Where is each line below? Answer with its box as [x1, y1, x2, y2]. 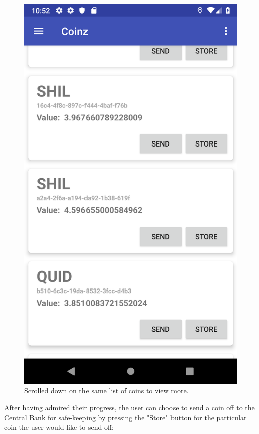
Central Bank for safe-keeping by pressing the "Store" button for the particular [4, 412, 247, 422]
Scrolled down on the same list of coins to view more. [24, 385, 189, 396]
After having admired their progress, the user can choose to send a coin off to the [4, 402, 255, 412]
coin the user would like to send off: [4, 422, 114, 432]
